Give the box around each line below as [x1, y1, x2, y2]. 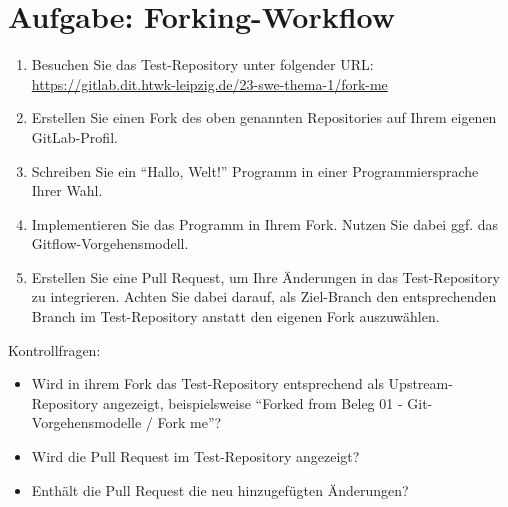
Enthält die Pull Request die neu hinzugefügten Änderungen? [31, 479, 409, 500]
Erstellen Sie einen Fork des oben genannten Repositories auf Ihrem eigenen [31, 107, 497, 128]
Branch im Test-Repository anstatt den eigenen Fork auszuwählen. [31, 306, 440, 327]
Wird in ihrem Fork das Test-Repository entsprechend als [31, 373, 384, 394]
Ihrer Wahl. [31, 180, 103, 201]
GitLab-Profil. [31, 126, 118, 147]
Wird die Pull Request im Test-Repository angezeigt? [31, 446, 360, 467]
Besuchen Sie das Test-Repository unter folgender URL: [31, 54, 374, 75]
